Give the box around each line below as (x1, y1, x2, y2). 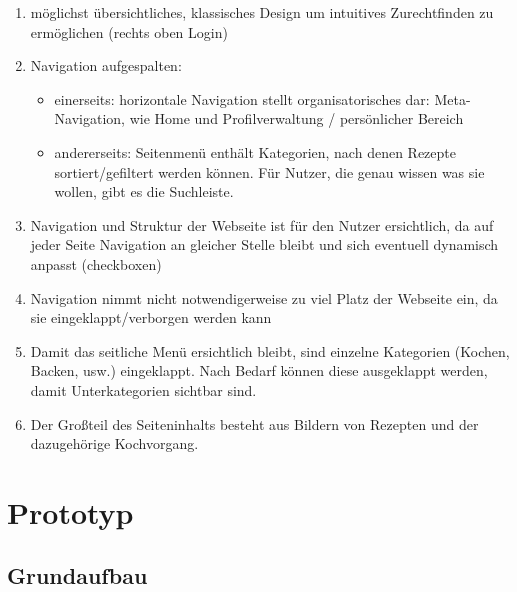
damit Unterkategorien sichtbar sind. (30, 379, 257, 400)
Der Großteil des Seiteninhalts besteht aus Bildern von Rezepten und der (30, 413, 479, 434)
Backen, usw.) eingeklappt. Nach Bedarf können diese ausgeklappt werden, (30, 360, 488, 381)
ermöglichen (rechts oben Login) (30, 21, 228, 42)
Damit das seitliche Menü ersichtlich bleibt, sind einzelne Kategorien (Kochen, (30, 340, 510, 361)
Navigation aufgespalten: (30, 55, 182, 76)
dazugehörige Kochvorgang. (30, 433, 199, 454)
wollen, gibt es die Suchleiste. (54, 181, 234, 202)
